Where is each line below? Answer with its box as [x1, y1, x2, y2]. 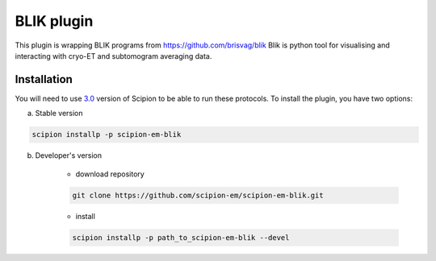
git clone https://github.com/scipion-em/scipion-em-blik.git [72, 190, 324, 200]
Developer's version [35, 151, 103, 160]
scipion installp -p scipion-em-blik [31, 130, 182, 139]
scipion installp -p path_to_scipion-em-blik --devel [72, 233, 290, 242]
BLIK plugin [15, 12, 94, 30]
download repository [75, 169, 145, 179]
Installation [15, 72, 73, 86]
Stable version [35, 109, 84, 118]
